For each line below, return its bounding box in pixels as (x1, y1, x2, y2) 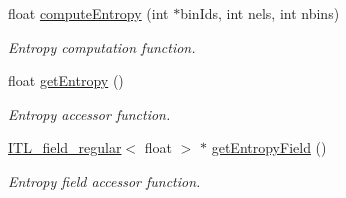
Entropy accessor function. (8, 103, 171, 124)
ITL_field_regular (8, 137, 122, 158)
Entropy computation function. (8, 36, 196, 57)
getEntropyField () (211, 137, 327, 158)
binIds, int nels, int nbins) (180, 3, 340, 23)
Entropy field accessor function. (8, 170, 201, 191)
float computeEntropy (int (8, 3, 169, 23)
